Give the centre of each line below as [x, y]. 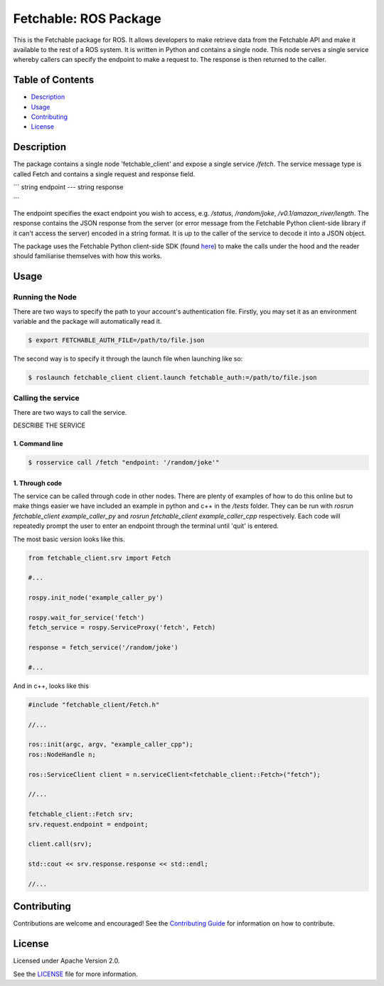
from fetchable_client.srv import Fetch [99, 558]
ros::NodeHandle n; [62, 754]
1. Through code [38, 483]
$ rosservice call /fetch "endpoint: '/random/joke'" [124, 463]
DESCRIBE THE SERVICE [49, 425]
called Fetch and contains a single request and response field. [104, 174]
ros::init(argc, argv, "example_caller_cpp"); [111, 744]
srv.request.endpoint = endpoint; [88, 824]
